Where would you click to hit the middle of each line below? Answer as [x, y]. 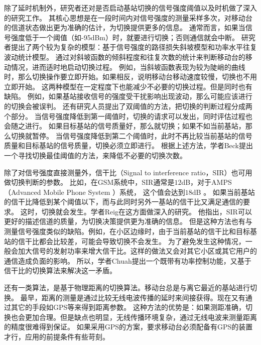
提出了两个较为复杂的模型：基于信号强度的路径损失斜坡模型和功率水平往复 [134, 47]
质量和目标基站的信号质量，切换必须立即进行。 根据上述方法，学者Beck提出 [129, 145]
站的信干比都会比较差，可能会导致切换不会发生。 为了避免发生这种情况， [125, 241]
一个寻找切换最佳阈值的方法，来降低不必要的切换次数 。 [95, 155]
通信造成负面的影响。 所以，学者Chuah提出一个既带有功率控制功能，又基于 [128, 260]
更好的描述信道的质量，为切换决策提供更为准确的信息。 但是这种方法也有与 [128, 221]
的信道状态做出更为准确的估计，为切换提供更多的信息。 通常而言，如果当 [125, 27]
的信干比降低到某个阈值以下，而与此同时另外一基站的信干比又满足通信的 [123, 202]
